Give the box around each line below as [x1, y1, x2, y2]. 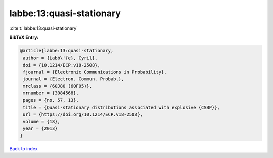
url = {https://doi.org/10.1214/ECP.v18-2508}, [23, 112, 143, 117]
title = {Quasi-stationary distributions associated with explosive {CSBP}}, [23, 104, 220, 111]
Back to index [9, 145, 38, 151]
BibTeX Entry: [9, 34, 39, 40]
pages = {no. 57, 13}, [23, 97, 79, 103]
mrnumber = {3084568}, [23, 90, 79, 96]
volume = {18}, [23, 119, 61, 124]
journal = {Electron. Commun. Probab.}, [23, 76, 124, 82]
